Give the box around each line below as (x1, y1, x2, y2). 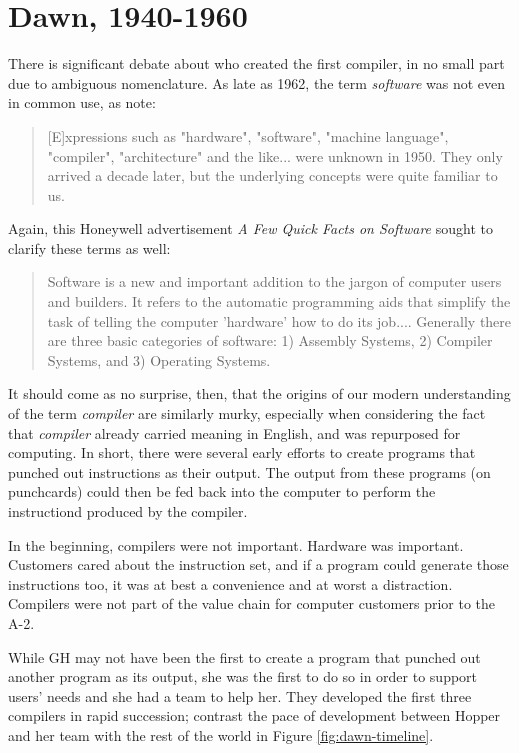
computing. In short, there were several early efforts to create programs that (8, 442, 476, 463)
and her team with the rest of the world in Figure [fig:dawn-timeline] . (8, 724, 434, 745)
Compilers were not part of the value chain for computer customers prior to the (8, 593, 496, 614)
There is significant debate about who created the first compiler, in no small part (8, 53, 505, 74)
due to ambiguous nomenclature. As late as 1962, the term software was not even (8, 72, 506, 93)
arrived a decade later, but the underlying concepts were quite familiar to (47, 165, 498, 186)
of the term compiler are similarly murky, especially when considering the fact (8, 403, 486, 424)
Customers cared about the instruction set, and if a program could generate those (8, 554, 509, 575)
